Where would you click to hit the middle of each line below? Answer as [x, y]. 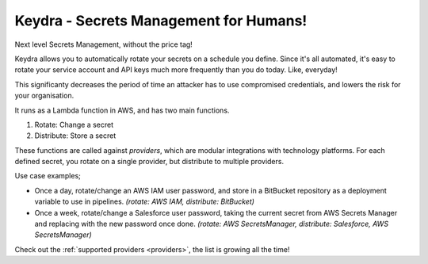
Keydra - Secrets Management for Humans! [161, 21]
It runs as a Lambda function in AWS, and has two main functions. [122, 110]
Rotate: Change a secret [74, 124]
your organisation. [44, 96]
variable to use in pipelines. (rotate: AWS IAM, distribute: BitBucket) [145, 201]
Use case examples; [48, 176]
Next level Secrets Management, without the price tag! [104, 44]
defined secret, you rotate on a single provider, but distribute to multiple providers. [149, 162]
